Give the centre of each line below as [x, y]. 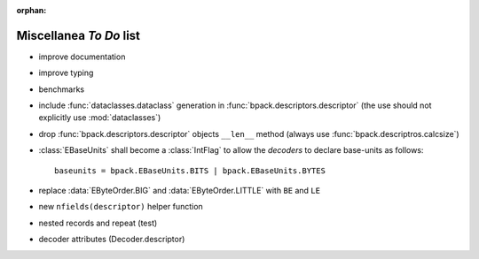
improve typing [66, 73]
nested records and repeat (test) [98, 223]
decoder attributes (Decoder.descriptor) [112, 240]
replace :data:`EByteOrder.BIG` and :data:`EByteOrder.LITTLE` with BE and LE [180, 191]
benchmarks [61, 89]
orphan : [31, 10]
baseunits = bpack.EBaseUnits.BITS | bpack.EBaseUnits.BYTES [190, 171]
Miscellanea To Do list [79, 35]
